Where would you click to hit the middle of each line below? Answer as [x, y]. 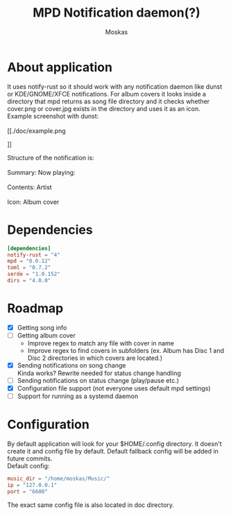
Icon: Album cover [33, 202]
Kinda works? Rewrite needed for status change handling [99, 373]
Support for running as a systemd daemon [78, 396]
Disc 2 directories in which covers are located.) [95, 358]
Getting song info [42, 327]
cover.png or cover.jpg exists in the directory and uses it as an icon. [104, 108]
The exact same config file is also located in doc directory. [91, 505]
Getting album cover [46, 335]
